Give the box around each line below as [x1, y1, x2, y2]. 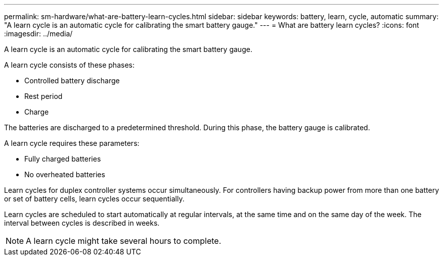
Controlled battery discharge [24, 76, 120, 85]
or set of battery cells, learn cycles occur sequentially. [4, 194, 185, 203]
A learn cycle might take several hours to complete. [26, 236, 221, 246]
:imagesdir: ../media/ [4, 29, 73, 38]
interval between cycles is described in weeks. [4, 219, 160, 227]
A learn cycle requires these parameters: [4, 139, 140, 147]
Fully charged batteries [24, 154, 101, 163]
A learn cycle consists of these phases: [4, 61, 135, 69]
